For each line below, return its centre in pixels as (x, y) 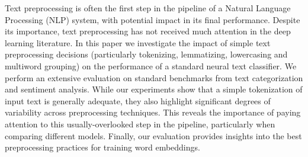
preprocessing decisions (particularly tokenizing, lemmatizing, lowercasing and (146, 54)
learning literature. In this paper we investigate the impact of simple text (138, 42)
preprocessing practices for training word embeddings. (102, 147)
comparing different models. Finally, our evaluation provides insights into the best (153, 135)
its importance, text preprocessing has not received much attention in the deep (148, 31)
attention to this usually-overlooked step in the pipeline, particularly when (140, 124)
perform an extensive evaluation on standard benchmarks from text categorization (154, 77)
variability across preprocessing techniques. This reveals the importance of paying (153, 112)
